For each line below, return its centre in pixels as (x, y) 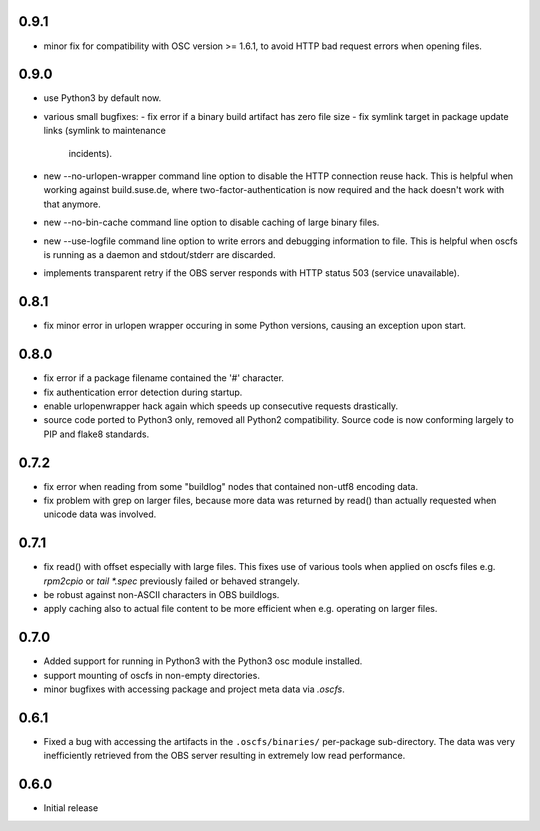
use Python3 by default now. (102, 98)
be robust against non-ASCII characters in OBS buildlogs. (161, 595)
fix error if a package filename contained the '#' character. (164, 378)
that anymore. (72, 204)
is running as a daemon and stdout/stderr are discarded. (159, 254)
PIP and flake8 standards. (96, 434)
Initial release (71, 808)
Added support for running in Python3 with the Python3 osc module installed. (203, 661)
